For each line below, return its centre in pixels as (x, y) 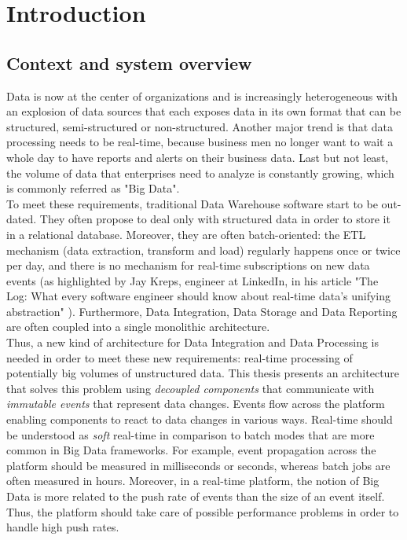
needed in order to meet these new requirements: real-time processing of (180, 357)
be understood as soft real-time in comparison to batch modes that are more (191, 434)
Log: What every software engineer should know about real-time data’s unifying (199, 296)
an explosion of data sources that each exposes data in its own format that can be (204, 111)
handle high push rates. (63, 527)
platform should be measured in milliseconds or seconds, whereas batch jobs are (198, 465)
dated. (22, 219)
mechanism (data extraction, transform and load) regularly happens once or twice (203, 250)
